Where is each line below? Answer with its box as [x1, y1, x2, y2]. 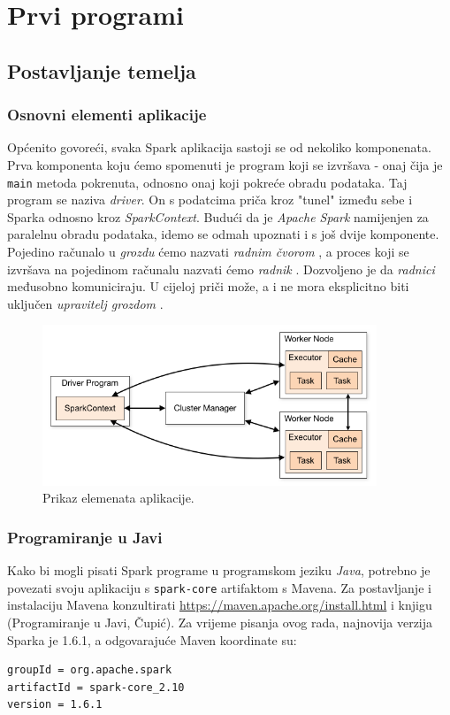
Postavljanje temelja [7, 57, 196, 84]
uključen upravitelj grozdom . [7, 294, 164, 312]
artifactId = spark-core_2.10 [7, 680, 185, 694]
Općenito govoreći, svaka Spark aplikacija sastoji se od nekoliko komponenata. [7, 138, 431, 157]
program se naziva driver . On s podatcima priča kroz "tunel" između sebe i [7, 190, 413, 209]
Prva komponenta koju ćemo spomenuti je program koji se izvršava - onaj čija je [7, 155, 443, 173]
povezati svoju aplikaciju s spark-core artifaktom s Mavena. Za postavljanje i [7, 578, 431, 596]
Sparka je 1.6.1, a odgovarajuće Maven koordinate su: [7, 630, 297, 649]
